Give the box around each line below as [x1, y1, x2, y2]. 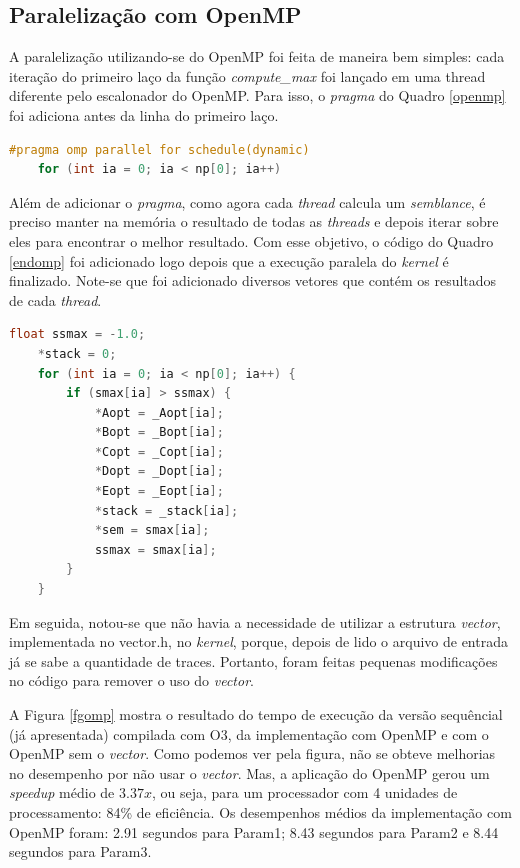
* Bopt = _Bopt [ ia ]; [94, 425, 224, 440]
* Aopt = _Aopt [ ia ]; [94, 405, 224, 420]
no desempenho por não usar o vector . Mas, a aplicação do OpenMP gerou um [9, 762, 490, 783]
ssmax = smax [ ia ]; [94, 542, 217, 557]
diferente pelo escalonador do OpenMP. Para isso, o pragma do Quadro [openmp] [9, 85, 506, 106]
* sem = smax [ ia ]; [94, 523, 210, 538]
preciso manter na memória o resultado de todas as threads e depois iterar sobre [9, 211, 499, 232]
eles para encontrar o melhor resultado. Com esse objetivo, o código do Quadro [9, 230, 494, 251]
